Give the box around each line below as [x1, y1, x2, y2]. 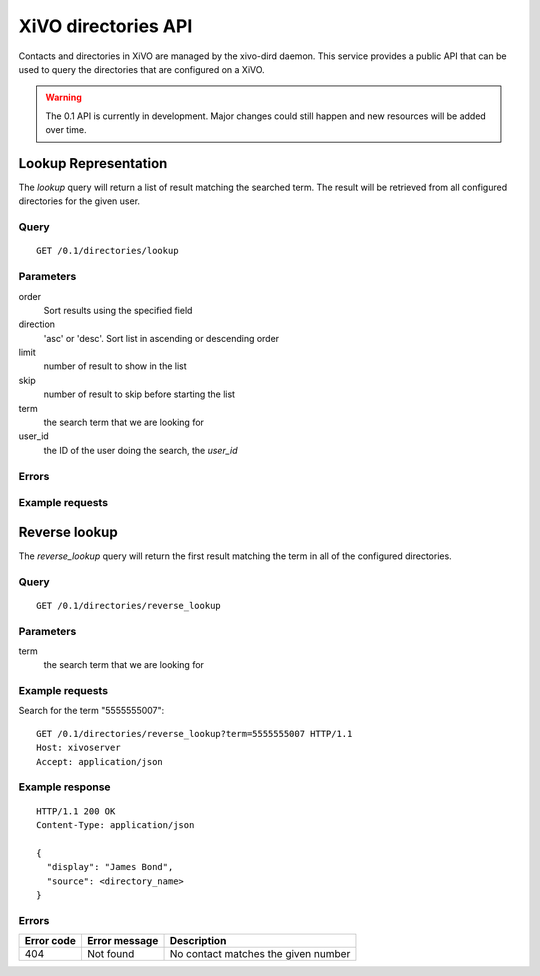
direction [18, 318, 55, 330]
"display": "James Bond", [46, 861, 174, 873]
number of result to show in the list [43, 360, 187, 372]
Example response [18, 780, 111, 794]
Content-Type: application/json [36, 819, 195, 830]
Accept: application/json [36, 756, 164, 767]
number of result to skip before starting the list [43, 388, 235, 400]
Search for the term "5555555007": [18, 705, 165, 717]
